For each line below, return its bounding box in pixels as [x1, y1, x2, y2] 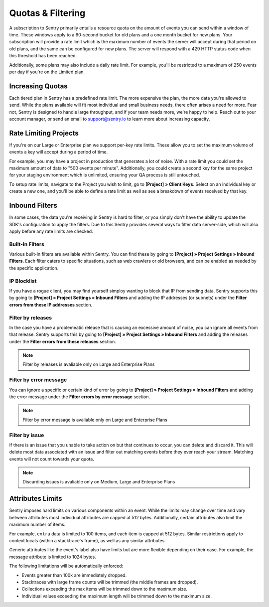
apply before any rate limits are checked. [9, 228, 93, 234]
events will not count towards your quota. [9, 456, 95, 462]
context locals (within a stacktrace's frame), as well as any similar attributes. [9, 537, 166, 543]
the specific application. [9, 265, 59, 271]
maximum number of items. [9, 521, 66, 528]
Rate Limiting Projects [9, 129, 79, 137]
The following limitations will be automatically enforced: [9, 563, 124, 569]
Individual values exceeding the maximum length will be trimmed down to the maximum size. [21, 593, 212, 599]
